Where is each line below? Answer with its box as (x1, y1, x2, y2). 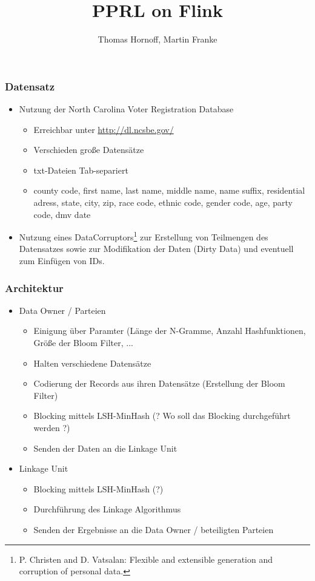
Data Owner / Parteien (19, 304, 106, 316)
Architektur (5, 280, 64, 295)
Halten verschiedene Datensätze (33, 356, 151, 369)
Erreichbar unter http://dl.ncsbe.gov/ (33, 123, 174, 135)
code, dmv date (33, 208, 91, 220)
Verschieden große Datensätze (33, 143, 144, 156)
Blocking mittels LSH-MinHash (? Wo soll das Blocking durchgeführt (33, 409, 291, 422)
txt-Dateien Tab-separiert (33, 163, 128, 176)
